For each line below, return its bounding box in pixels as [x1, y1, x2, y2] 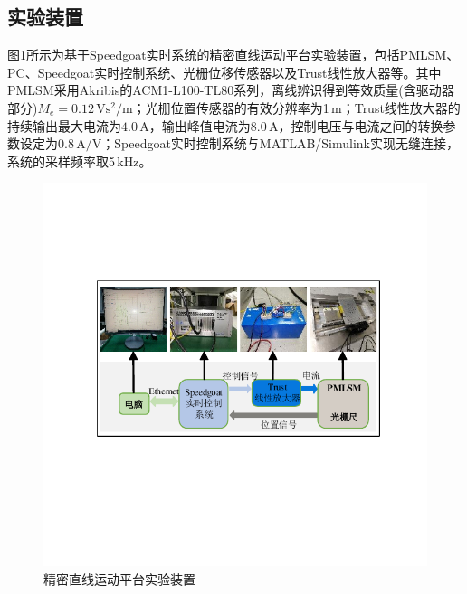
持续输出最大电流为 [7, 116, 121, 135]
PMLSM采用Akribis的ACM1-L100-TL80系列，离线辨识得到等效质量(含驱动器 [7, 80, 454, 99]
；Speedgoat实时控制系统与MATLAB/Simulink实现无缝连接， [101, 134, 459, 153]
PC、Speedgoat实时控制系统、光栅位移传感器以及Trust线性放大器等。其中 [7, 62, 442, 81]
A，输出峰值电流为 [139, 116, 251, 135]
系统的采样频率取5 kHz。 [7, 151, 152, 170]
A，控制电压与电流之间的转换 [268, 116, 443, 135]
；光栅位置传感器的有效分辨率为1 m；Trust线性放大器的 [132, 98, 461, 117]
